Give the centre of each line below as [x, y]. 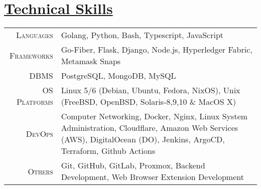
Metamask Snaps [91, 61]
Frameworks [31, 55]
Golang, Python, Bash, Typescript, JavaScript [142, 35]
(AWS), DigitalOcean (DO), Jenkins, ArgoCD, [143, 139]
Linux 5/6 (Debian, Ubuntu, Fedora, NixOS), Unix [151, 90]
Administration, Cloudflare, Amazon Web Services [150, 128]
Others [40, 171]
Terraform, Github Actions [108, 151]
